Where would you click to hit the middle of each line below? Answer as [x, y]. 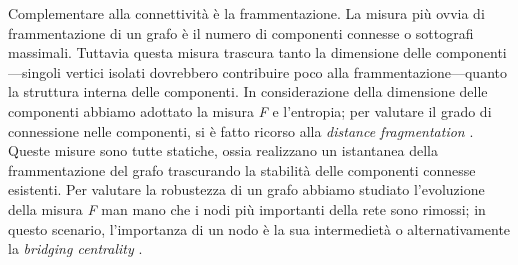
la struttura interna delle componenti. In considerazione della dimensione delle [248, 91]
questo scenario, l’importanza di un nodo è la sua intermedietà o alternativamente [259, 228]
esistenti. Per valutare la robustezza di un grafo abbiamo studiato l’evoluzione [246, 189]
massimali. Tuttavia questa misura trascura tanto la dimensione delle [220, 52]
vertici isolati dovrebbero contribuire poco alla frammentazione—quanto [286, 71]
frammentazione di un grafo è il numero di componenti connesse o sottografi [241, 32]
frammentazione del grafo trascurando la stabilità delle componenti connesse [242, 169]
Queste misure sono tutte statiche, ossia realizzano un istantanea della [223, 150]
